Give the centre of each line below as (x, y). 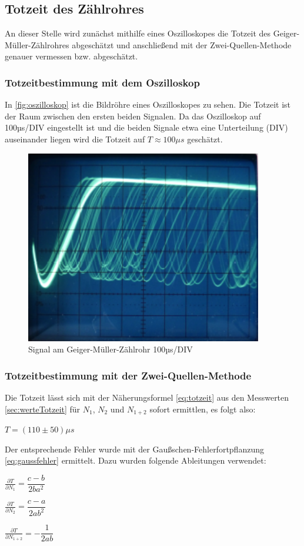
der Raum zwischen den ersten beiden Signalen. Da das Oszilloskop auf (133, 116)
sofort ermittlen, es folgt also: (203, 409)
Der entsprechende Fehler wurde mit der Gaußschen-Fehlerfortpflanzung (134, 449)
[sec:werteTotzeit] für (43, 409)
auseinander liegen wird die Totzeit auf (75, 139)
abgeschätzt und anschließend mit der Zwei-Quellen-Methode (182, 44)
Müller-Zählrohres (37, 44)
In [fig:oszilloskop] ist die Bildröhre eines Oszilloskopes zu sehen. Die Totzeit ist (148, 104)
